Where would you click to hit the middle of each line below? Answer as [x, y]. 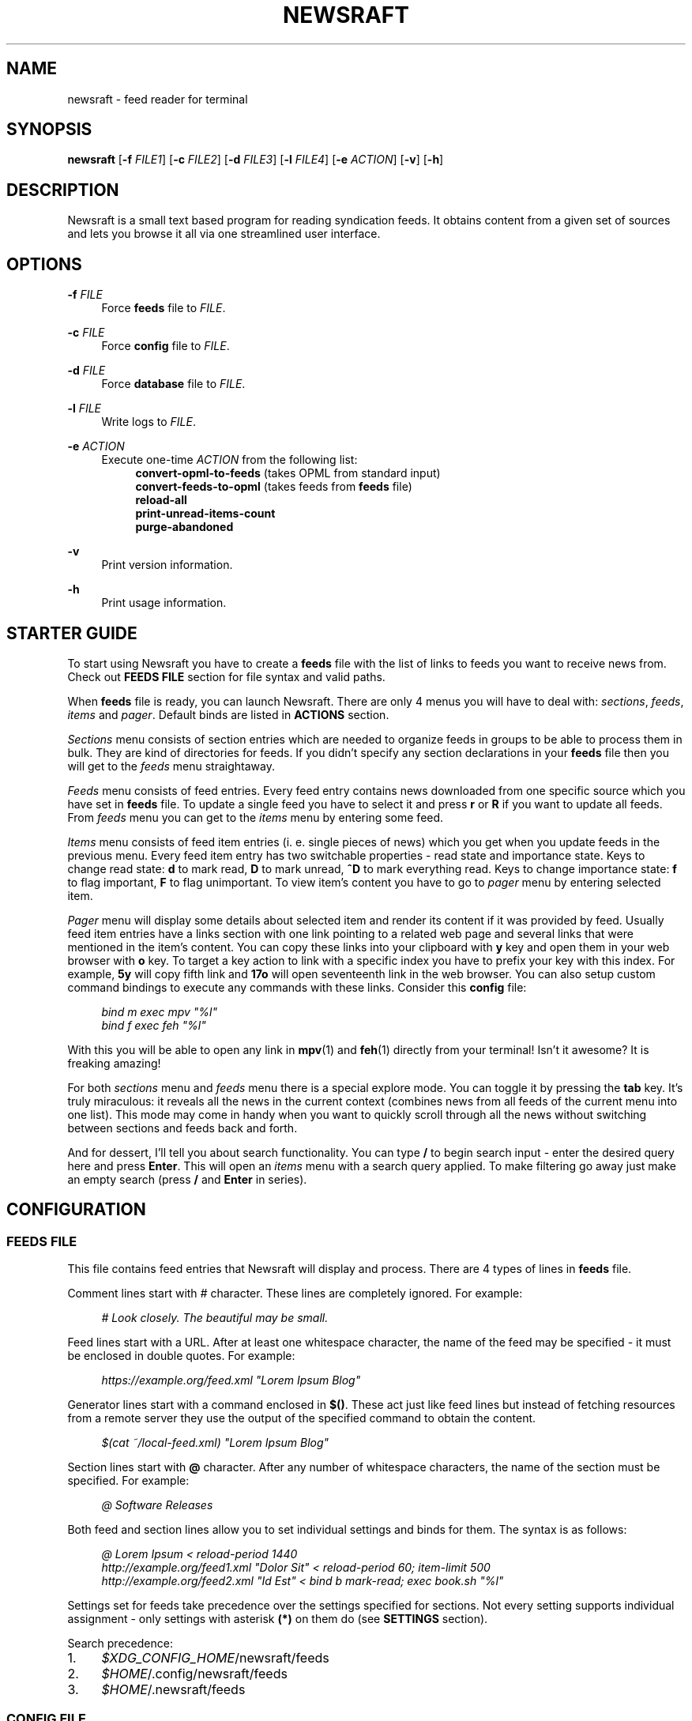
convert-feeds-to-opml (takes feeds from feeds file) [274, 487]
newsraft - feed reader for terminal [158, 99]
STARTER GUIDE [72, 633]
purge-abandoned [184, 527]
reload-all [161, 500]
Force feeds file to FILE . [164, 308]
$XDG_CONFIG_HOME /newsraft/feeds [215, 1658]
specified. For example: [128, 1481]
